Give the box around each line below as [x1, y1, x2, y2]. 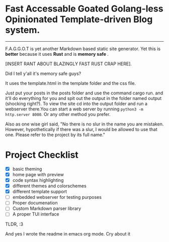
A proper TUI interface [12, 211, 59, 217]
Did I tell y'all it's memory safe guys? [5, 70, 81, 76]
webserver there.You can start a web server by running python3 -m [5, 106, 143, 112]
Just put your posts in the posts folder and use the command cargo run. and [5, 90, 163, 96]
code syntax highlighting [12, 177, 64, 183]
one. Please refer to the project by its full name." [5, 132, 106, 138]
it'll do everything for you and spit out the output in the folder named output [5, 95, 162, 101]
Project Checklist [5, 149, 79, 161]
